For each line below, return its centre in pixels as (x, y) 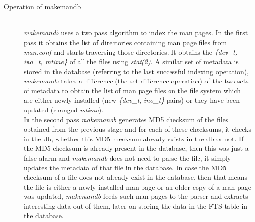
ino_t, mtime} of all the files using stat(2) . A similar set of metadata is (131, 61)
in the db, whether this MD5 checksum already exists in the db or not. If (134, 138)
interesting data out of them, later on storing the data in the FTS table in (136, 206)
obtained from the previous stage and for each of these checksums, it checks (137, 129)
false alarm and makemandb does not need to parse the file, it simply (127, 157)
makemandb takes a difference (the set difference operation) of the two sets (136, 81)
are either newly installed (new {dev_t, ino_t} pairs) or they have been (132, 100)
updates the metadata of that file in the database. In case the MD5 (125, 167)
